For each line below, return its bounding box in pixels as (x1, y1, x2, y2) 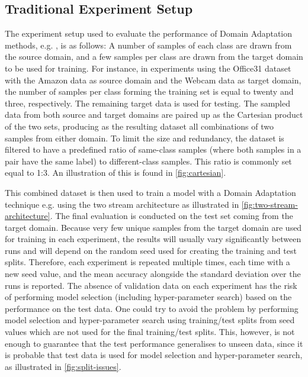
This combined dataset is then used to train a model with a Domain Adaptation (5, 186, 296, 198)
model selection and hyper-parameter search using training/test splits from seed (5, 314, 295, 326)
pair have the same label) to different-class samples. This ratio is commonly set (5, 154, 292, 167)
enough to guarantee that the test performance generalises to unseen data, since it (5, 337, 303, 349)
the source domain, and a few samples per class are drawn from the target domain (5, 50, 303, 63)
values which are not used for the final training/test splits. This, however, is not (5, 326, 295, 338)
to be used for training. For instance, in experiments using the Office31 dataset (5, 62, 291, 74)
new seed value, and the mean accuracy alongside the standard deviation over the (5, 268, 301, 280)
